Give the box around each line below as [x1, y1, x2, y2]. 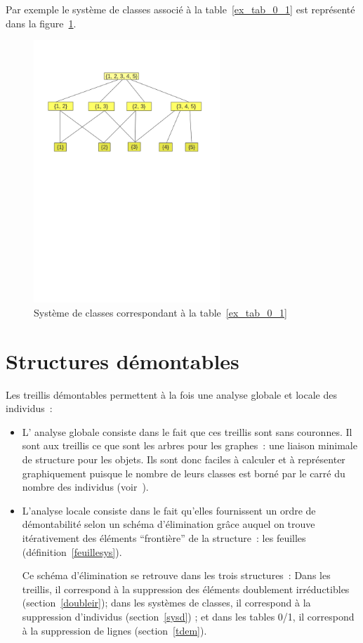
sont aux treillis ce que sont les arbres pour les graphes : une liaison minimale [22, 438, 357, 453]
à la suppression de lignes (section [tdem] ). [22, 623, 207, 637]
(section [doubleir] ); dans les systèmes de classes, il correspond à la [22, 595, 311, 610]
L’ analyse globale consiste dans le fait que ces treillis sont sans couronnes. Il [22, 424, 352, 439]
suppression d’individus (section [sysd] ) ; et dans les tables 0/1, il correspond [22, 609, 355, 623]
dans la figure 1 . [6, 15, 77, 30]
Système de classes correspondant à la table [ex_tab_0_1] [34, 305, 287, 319]
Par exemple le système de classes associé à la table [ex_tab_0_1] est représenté [6, 2, 355, 16]
